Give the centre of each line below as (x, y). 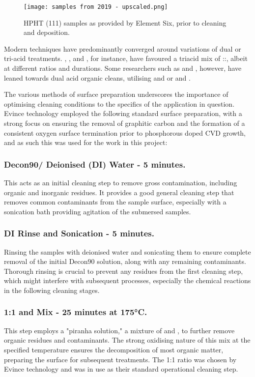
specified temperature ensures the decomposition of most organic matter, (114, 349)
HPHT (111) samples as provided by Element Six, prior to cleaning (125, 22)
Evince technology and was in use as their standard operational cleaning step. (121, 369)
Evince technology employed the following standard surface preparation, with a (123, 113)
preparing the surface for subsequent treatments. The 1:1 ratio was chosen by (120, 359)
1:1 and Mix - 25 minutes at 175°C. (76, 312)
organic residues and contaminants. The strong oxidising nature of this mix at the (127, 340)
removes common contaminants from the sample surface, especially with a (115, 202)
